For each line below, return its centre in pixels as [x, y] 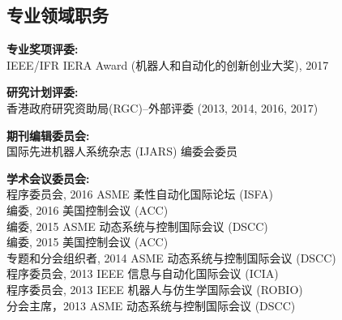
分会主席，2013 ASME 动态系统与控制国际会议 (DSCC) [151, 305]
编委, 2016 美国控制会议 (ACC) [88, 209]
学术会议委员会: [48, 178]
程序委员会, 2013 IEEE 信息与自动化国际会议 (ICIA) [143, 273]
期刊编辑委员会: [48, 135]
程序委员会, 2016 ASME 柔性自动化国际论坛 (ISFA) [140, 194]
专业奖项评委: [43, 49]
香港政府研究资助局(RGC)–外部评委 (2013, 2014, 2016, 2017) [162, 107]
